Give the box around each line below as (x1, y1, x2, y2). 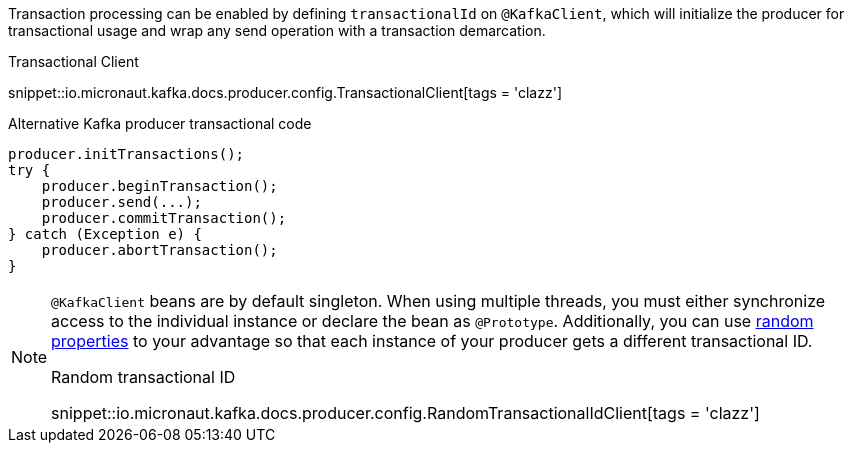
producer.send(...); (41, 194, 202, 210)
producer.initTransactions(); (8, 146, 245, 162)
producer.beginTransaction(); (41, 178, 278, 194)
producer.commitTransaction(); (41, 210, 287, 226)
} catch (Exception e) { (8, 226, 202, 242)
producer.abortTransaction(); (41, 242, 278, 258)
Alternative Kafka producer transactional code (8, 115, 312, 132)
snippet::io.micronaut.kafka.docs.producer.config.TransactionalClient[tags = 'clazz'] (8, 84, 562, 101)
